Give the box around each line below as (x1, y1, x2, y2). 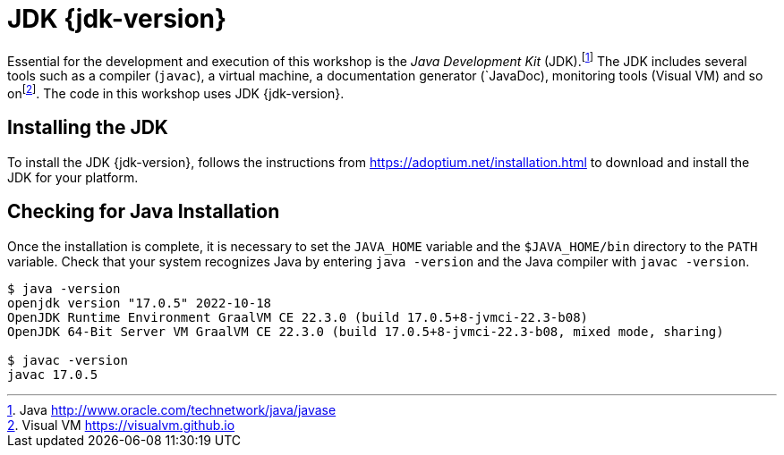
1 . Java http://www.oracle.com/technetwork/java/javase (7, 401, 337, 417)
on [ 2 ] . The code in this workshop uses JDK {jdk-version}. (7, 83, 345, 102)
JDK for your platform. (7, 169, 139, 185)
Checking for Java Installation (7, 200, 280, 223)
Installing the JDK (7, 116, 168, 139)
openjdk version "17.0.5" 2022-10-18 (7, 295, 272, 310)
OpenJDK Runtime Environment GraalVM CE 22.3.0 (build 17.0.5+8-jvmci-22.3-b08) (7, 309, 589, 324)
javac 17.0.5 (7, 367, 98, 382)
